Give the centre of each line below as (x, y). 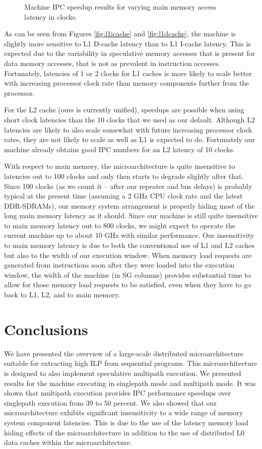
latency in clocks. (51, 16)
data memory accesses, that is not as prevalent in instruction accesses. (112, 63)
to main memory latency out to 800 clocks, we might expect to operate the (120, 225)
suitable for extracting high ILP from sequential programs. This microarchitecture (131, 363)
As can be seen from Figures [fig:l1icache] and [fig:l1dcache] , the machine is (120, 34)
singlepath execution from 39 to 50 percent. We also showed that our (110, 402)
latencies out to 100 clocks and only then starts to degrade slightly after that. (124, 176)
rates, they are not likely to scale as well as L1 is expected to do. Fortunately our (129, 139)
